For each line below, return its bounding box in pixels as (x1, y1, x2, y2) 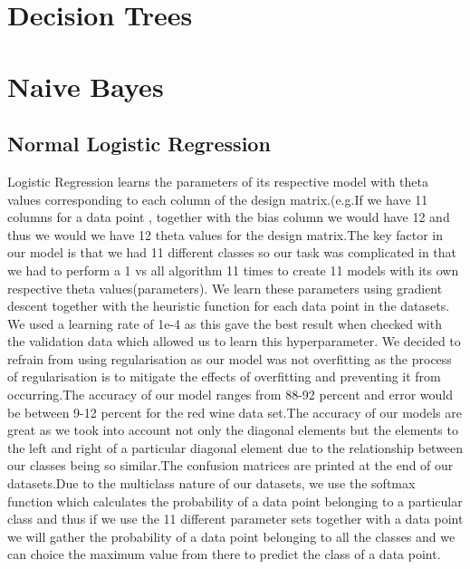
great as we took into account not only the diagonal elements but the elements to (7, 420, 458, 439)
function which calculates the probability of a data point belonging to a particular (7, 491, 463, 510)
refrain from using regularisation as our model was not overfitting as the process (7, 349, 452, 368)
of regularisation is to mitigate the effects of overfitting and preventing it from (7, 367, 441, 386)
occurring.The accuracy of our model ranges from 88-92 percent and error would (7, 385, 454, 404)
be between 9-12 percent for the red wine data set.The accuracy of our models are (7, 402, 462, 421)
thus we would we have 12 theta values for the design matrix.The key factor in (7, 225, 443, 244)
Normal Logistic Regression (7, 130, 271, 158)
